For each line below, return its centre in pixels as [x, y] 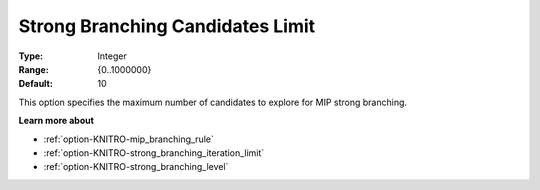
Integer [112, 56]
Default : [36, 84]
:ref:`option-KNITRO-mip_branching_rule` [128, 139]
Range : [33, 69]
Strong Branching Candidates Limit [167, 26]
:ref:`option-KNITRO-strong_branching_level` [136, 167]
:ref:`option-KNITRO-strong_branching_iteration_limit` [154, 152]
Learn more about [56, 121]
